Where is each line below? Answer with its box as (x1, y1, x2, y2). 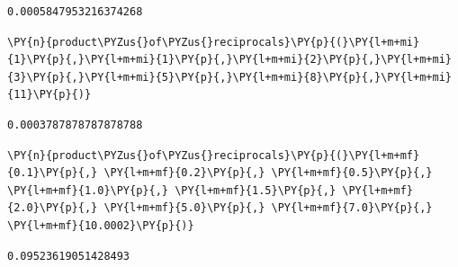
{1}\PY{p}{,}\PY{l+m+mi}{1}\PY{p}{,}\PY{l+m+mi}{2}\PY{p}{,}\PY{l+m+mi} (7, 53, 452, 67)
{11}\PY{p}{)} (7, 88, 92, 102)
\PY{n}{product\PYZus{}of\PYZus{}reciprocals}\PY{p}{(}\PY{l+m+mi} (7, 35, 420, 49)
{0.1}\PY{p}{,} (7, 166, 98, 180)
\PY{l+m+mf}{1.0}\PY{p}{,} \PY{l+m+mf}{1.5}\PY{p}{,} (7, 183, 337, 197)
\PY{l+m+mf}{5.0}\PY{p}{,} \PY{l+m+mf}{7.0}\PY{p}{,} (103, 201, 433, 215)
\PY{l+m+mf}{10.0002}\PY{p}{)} (7, 218, 194, 232)
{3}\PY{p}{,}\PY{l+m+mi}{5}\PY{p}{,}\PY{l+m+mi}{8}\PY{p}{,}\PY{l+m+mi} (7, 70, 452, 84)
